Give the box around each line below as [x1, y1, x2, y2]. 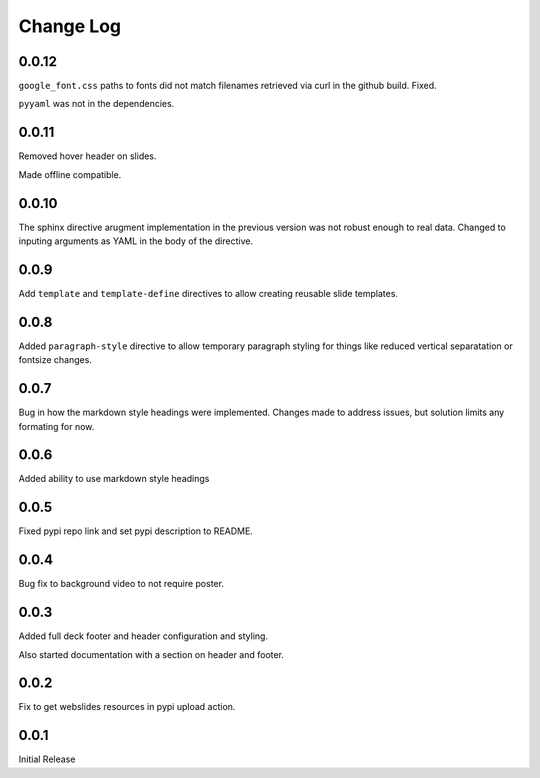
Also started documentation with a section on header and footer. [18, 648, 285, 660]
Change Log [18, 15, 122, 37]
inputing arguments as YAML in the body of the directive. [18, 235, 254, 247]
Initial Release [18, 753, 76, 765]
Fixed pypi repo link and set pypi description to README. [18, 525, 254, 537]
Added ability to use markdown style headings [18, 473, 210, 485]
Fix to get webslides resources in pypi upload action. [18, 701, 236, 713]
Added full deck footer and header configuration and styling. [18, 630, 269, 642]
